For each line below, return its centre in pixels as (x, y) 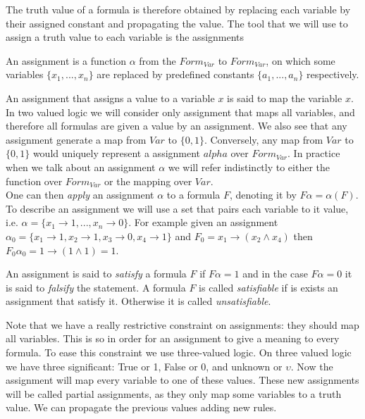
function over (34, 181)
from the (157, 60)
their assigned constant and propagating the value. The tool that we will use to (177, 23)
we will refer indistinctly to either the (249, 167)
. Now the (312, 366)
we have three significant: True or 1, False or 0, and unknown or (144, 366)
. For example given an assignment (203, 222)
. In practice (314, 153)
